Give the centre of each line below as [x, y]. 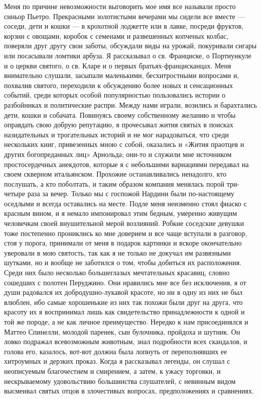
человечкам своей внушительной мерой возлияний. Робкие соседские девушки [124, 223]
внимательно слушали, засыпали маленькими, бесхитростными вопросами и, [122, 75]
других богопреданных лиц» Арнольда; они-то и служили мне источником [118, 154]
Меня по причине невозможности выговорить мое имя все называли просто [120, 6]
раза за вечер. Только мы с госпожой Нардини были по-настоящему [131, 193]
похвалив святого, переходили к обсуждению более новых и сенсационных [119, 85]
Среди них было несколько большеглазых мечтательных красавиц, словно [117, 272]
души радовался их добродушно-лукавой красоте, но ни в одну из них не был [123, 292]
